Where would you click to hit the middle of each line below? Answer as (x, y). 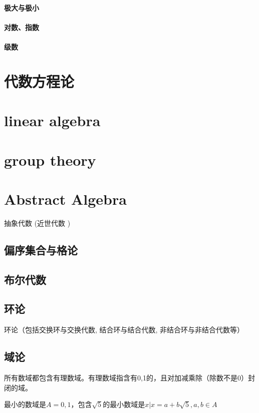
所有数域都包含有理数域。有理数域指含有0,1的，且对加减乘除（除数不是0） (126, 377)
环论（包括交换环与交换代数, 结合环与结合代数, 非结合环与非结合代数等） (124, 330)
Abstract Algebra (65, 198)
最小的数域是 (25, 404)
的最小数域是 (124, 404)
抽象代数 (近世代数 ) (37, 223)
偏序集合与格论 (41, 250)
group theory (50, 159)
